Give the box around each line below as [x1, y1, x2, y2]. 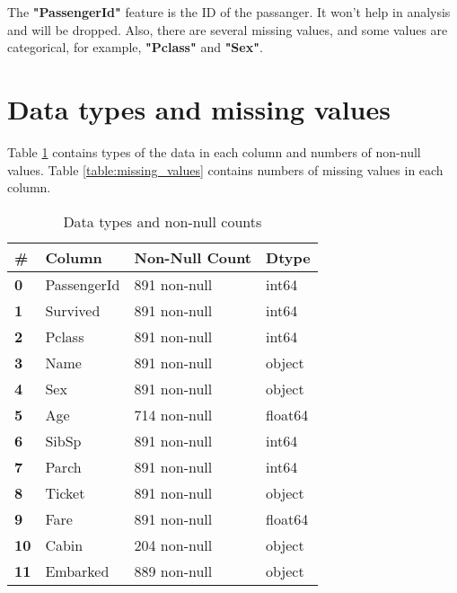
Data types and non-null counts [63, 210, 262, 232]
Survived [45, 299, 101, 321]
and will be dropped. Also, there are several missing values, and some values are [7, 20, 448, 39]
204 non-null [134, 534, 213, 555]
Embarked [45, 560, 110, 581]
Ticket [45, 482, 85, 503]
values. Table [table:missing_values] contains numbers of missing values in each [7, 160, 444, 179]
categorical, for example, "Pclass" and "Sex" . [7, 38, 263, 57]
